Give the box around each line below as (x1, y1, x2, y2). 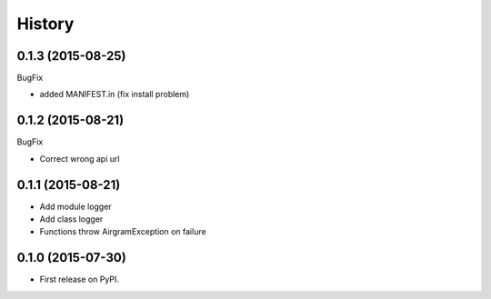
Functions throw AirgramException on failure (39, 226, 206, 237)
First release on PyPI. (39, 274, 120, 285)
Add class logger (39, 214, 104, 224)
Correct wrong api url (39, 153, 120, 164)
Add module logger (39, 201, 113, 212)
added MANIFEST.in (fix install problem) (39, 89, 190, 100)
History (16, 14, 75, 34)
